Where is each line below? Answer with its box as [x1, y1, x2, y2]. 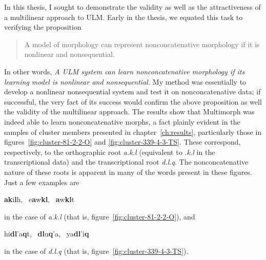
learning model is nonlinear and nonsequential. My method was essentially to [4, 76, 247, 87]
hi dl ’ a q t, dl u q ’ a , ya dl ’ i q [4, 228, 89, 239]
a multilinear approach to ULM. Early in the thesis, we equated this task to [4, 11, 243, 22]
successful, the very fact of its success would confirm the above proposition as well [4, 96, 262, 107]
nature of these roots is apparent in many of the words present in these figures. [4, 166, 252, 177]
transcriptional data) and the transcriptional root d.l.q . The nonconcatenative [4, 156, 249, 167]
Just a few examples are [4, 176, 79, 187]
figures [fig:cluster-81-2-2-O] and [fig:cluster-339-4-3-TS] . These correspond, [4, 136, 241, 147]
